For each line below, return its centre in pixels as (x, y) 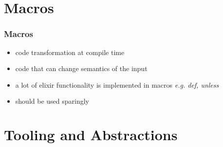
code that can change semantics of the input (81, 68)
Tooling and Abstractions (91, 135)
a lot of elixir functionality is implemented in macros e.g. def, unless (117, 84)
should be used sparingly (52, 101)
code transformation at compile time (70, 52)
